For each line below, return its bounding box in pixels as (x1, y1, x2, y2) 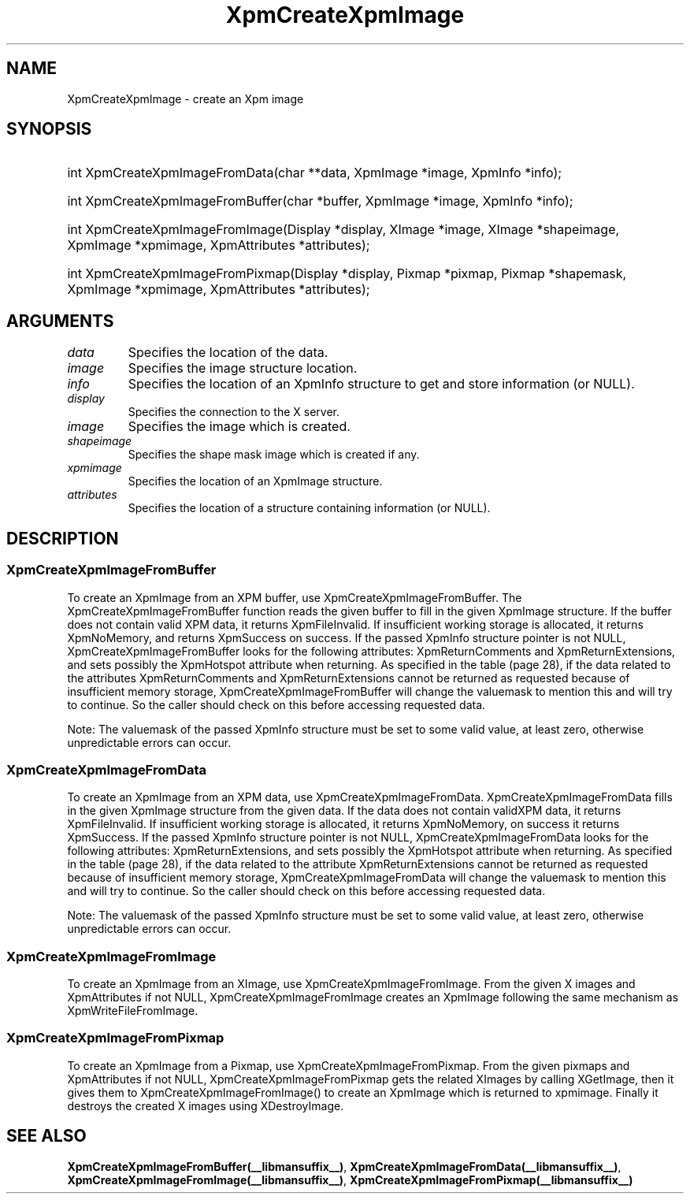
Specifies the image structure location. (128, 360, 358, 377)
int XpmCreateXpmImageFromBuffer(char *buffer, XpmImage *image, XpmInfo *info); (67, 193, 573, 210)
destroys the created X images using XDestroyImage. (67, 1098, 344, 1113)
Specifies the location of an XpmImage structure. (128, 474, 383, 489)
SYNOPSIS (6, 119, 92, 139)
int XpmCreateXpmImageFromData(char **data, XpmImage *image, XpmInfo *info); (67, 165, 562, 181)
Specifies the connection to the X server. (128, 405, 340, 419)
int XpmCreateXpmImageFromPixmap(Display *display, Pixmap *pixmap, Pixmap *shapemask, (67, 266, 627, 282)
